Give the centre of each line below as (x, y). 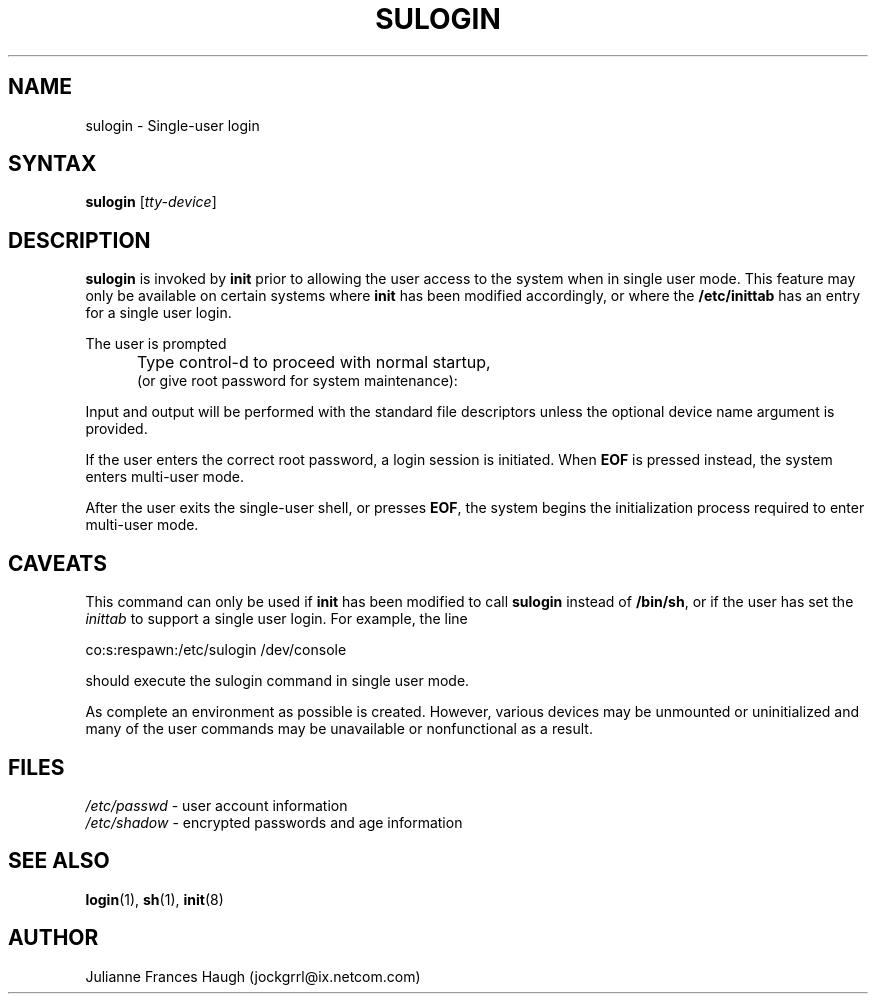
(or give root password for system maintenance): (297, 381)
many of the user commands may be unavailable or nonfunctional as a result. (339, 729)
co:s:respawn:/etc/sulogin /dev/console (216, 650)
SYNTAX (52, 164)
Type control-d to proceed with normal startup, (314, 362)
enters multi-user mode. (165, 477)
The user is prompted (156, 344)
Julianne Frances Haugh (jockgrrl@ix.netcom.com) (253, 976)
